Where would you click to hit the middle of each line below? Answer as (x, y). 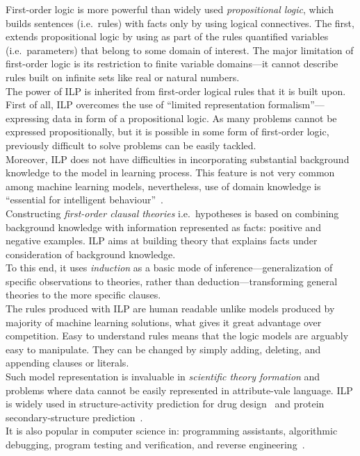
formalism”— (296, 104)
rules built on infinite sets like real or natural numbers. (123, 77)
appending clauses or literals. (67, 363)
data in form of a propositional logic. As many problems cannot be (195, 118)
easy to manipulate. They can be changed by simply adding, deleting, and (163, 349)
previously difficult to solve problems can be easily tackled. (131, 145)
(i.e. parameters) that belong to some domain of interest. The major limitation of (180, 50)
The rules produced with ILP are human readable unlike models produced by (170, 309)
